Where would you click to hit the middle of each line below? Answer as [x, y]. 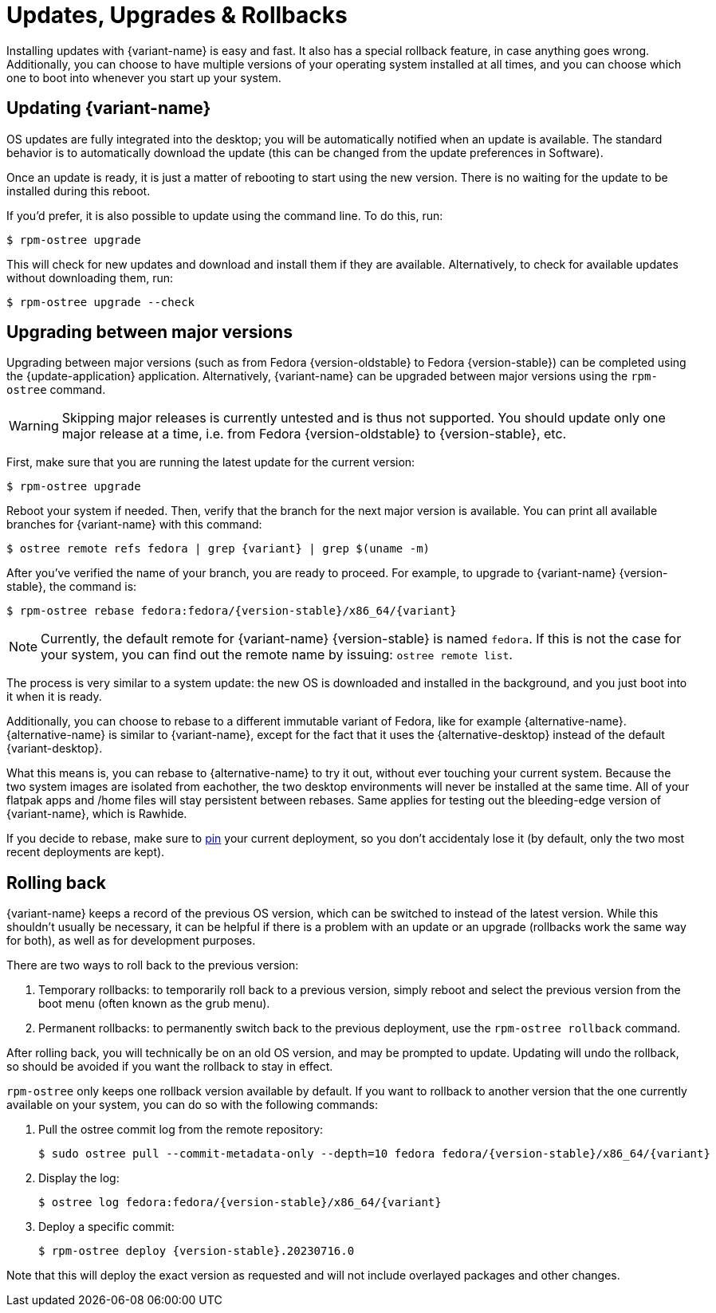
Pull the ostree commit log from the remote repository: [181, 1130]
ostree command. [56, 390]
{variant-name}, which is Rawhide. [97, 814]
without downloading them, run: [90, 277]
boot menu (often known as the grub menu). [154, 1004]
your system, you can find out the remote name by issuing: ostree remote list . [277, 655]
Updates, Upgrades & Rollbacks [177, 15]
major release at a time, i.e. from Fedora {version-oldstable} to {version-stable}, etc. [314, 434]
